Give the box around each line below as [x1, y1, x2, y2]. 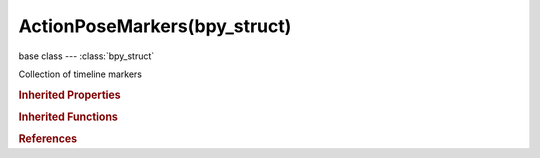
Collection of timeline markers [18, 68, 143, 80]
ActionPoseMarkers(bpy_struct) [18, 15, 292, 37]
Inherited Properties [18, 88, 122, 102]
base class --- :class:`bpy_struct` [18, 50, 155, 62]
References [18, 132, 78, 146]
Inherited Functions [18, 110, 119, 124]
